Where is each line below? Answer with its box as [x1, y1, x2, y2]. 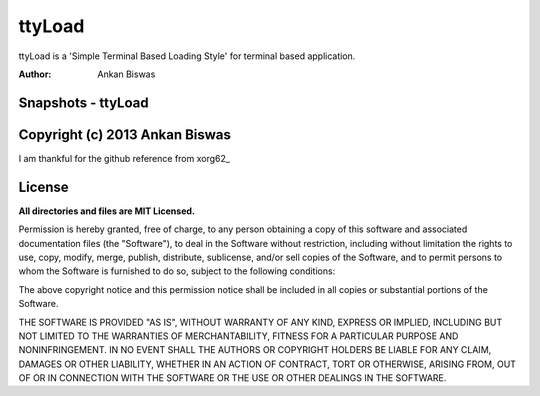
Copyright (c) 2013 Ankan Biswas [18, 126, 232, 143]
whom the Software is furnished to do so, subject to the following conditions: [18, 265, 336, 277]
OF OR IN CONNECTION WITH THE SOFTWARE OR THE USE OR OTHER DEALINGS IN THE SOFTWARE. [18, 372, 447, 384]
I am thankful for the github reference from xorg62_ [18, 152, 230, 164]
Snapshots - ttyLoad [18, 94, 149, 111]
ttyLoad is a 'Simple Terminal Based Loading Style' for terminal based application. [18, 50, 356, 62]
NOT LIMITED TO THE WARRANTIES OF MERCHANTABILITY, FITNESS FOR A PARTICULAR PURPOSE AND [18, 330, 459, 342]
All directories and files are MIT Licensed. [18, 205, 195, 217]
